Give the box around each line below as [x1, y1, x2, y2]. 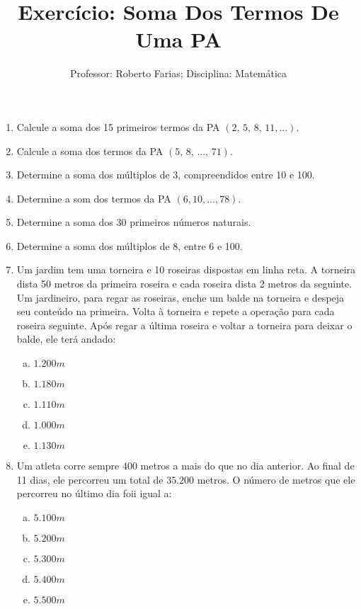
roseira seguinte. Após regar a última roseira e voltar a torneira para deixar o [16, 317, 353, 332]
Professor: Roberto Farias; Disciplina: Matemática [69, 66, 287, 81]
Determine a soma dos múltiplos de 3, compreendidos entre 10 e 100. [16, 167, 315, 182]
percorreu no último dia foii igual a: [16, 486, 172, 501]
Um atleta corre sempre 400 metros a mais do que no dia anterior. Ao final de [16, 458, 355, 473]
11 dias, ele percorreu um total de [16, 472, 164, 486]
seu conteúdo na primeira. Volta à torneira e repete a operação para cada [16, 304, 335, 319]
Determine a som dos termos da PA [16, 190, 171, 205]
